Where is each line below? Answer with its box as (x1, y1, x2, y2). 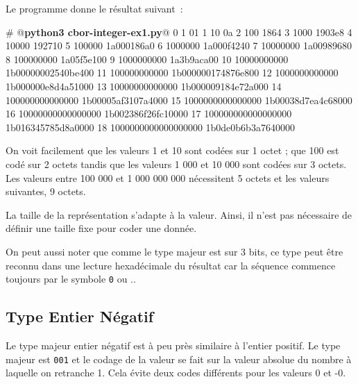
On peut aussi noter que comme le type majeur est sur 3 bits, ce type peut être (6, 244, 343, 258)
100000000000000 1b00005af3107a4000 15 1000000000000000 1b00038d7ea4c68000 (6, 92, 352, 107)
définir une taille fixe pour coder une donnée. (6, 221, 197, 235)
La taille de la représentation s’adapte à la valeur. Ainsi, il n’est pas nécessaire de (6, 207, 352, 222)
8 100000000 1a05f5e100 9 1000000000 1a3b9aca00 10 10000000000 (6, 51, 289, 66)
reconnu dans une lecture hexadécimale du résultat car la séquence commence (6, 258, 336, 272)
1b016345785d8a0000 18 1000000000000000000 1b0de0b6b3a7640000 (6, 119, 295, 134)
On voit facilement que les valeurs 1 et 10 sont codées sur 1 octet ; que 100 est (6, 143, 339, 158)
